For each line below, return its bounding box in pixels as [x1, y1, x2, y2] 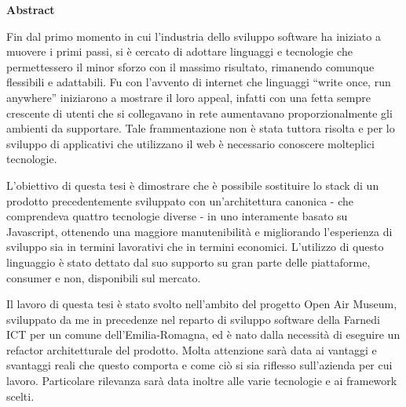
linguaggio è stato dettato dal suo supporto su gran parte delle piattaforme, [6, 253, 371, 270]
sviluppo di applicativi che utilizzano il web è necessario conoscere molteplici [6, 135, 375, 151]
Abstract [6, 2, 55, 17]
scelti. [6, 387, 35, 404]
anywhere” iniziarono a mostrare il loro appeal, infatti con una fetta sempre [6, 89, 371, 105]
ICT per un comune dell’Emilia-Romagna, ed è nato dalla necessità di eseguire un [6, 326, 401, 343]
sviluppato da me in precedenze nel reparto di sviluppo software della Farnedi [6, 311, 380, 327]
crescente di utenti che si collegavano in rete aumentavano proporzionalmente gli [6, 104, 393, 121]
